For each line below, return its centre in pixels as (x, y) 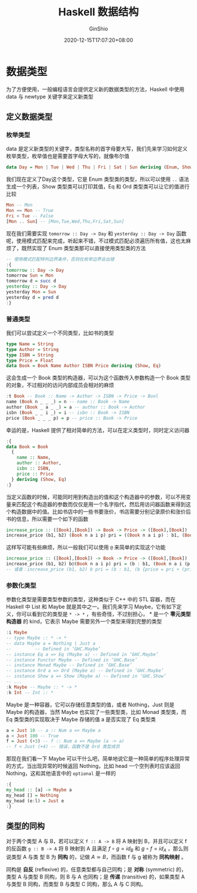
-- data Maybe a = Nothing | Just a (51, 643)
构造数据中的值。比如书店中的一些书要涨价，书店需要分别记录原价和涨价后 (101, 511)
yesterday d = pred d (33, 297)
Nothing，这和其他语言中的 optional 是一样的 (61, 773)
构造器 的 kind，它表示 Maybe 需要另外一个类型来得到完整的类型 (84, 621)
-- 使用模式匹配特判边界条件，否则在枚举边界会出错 (60, 259)
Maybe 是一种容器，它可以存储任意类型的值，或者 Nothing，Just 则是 (90, 705)
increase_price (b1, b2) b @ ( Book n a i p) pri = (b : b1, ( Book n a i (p (98, 564)
